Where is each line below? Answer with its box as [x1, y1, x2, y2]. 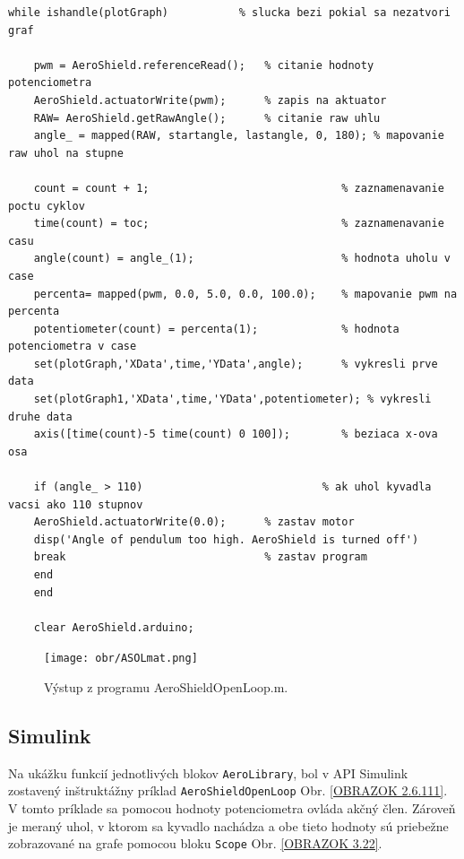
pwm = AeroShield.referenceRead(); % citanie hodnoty [33, 58, 374, 72]
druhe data [8, 410, 73, 423]
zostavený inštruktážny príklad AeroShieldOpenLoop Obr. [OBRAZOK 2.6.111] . [8, 781, 448, 800]
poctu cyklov [8, 199, 85, 213]
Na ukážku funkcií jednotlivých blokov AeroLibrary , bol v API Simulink [8, 763, 408, 782]
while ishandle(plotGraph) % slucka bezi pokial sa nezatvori [8, 6, 451, 19]
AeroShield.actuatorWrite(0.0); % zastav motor [33, 516, 355, 529]
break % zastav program [33, 551, 367, 564]
